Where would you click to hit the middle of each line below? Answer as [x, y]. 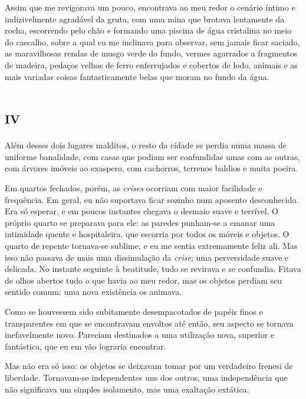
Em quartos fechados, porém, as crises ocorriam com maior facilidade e [134, 188]
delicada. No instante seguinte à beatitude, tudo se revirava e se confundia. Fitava [153, 269]
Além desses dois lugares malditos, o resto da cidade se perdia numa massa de [146, 145]
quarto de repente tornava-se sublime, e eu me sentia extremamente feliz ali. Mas [151, 246]
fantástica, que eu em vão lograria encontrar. [85, 346]
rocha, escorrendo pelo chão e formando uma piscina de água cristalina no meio [148, 30]
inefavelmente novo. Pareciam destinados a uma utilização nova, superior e [140, 335]
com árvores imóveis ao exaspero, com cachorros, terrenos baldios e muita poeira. [152, 168]
